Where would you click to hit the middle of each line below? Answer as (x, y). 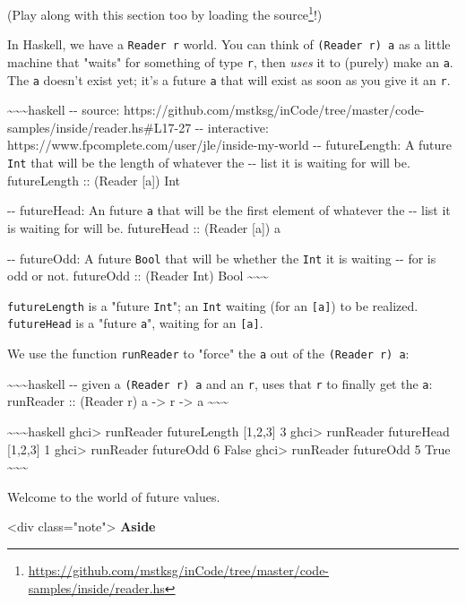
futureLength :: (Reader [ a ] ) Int (94, 180)
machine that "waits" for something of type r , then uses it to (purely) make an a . (230, 61)
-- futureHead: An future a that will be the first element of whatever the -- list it (229, 210)
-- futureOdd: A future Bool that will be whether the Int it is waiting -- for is (222, 258)
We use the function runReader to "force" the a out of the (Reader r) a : (208, 354)
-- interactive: (232, 127)
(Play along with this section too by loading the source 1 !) (165, 13)
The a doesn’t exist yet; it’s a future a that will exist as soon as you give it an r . (229, 79)
